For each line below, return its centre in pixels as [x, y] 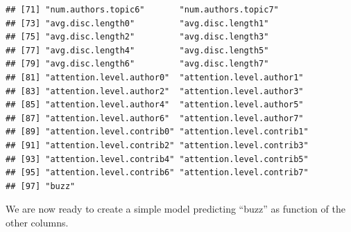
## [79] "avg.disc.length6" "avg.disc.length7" [137, 64]
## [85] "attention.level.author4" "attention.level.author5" [155, 105]
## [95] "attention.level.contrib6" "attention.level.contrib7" [157, 173]
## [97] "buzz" [41, 186]
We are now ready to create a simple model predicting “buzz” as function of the [175, 209]
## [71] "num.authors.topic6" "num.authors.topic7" [142, 10]
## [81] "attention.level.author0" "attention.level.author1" [155, 77]
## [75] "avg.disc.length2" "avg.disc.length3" [137, 37]
